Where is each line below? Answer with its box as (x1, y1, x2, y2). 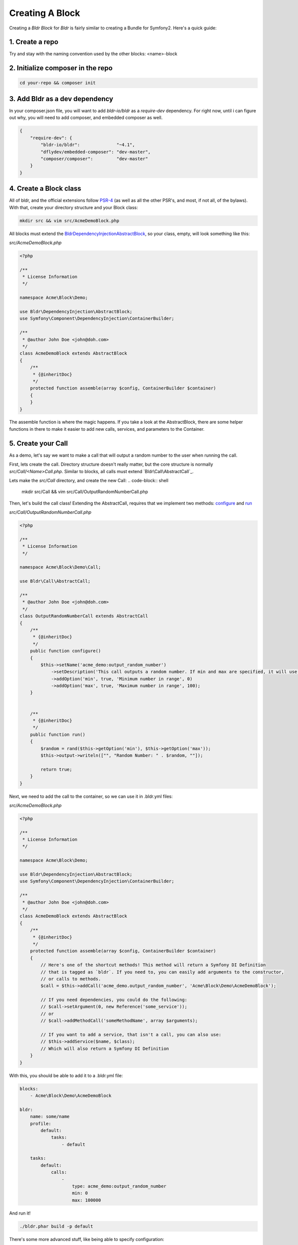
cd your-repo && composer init (19, 80, 96, 86)
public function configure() (30, 648, 101, 654)
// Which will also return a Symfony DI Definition (40, 1046, 169, 1051)
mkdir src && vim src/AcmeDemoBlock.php (19, 218, 119, 224)
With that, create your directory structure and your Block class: (9, 204, 139, 210)
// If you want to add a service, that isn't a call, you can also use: (40, 1032, 222, 1038)
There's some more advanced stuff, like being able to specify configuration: (9, 1236, 164, 1242)
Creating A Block (9, 7, 80, 18)
